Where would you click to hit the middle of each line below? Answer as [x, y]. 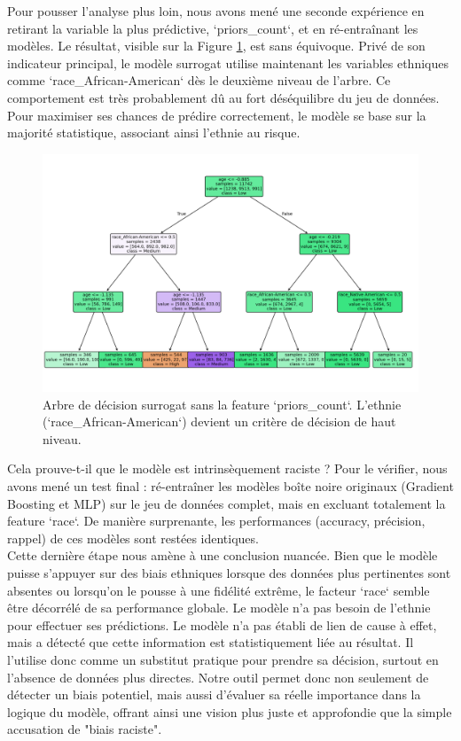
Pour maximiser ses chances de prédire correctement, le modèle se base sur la [217, 115]
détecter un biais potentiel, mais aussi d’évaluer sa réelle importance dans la [214, 694]
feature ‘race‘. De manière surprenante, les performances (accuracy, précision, [216, 521]
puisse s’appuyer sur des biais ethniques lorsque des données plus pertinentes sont [229, 573]
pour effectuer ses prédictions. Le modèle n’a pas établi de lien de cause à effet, [222, 624]
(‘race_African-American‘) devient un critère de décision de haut [219, 421]
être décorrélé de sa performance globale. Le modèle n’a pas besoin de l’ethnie [219, 608]
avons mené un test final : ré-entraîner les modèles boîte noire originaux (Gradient [230, 486]
